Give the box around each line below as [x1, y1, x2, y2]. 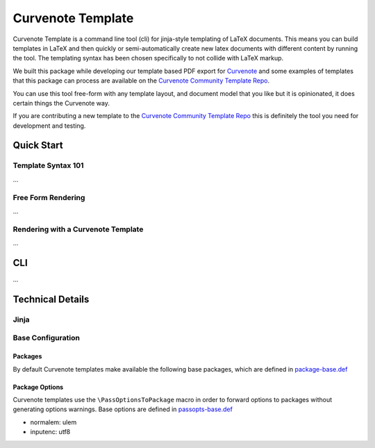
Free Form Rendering [12, 192, 85, 202]
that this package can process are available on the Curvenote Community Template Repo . [12, 76, 270, 85]
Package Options [12, 383, 64, 391]
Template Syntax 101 [12, 160, 84, 170]
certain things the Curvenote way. [12, 99, 110, 107]
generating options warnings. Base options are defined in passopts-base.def [12, 405, 233, 413]
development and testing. [12, 122, 86, 130]
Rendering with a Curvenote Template [12, 224, 144, 234]
